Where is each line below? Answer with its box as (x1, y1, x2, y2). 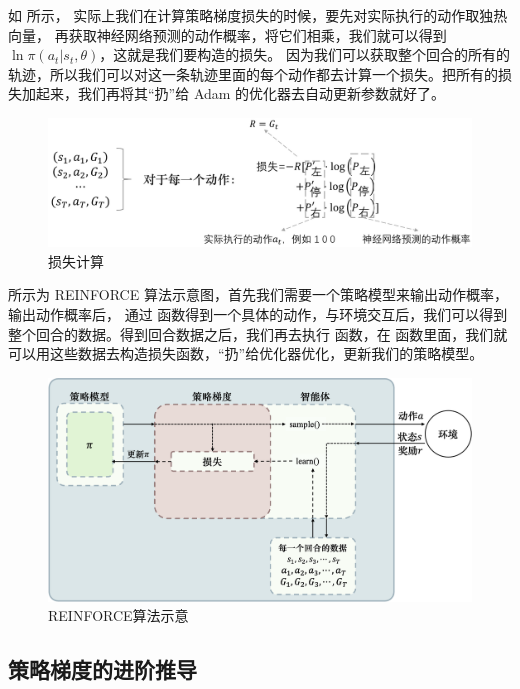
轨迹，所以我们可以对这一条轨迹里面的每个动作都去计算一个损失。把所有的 (8, 63, 498, 84)
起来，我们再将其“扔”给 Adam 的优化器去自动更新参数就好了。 (35, 83, 446, 104)
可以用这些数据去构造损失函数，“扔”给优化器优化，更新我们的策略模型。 (8, 343, 484, 364)
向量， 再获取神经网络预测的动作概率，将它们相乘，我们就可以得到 (8, 24, 447, 45)
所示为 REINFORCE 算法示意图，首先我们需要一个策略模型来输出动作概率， (8, 284, 508, 305)
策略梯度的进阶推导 (8, 654, 197, 685)
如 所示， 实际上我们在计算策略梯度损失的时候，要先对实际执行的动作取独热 (8, 5, 508, 25)
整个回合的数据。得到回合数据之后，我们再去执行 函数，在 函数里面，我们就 (8, 323, 508, 344)
